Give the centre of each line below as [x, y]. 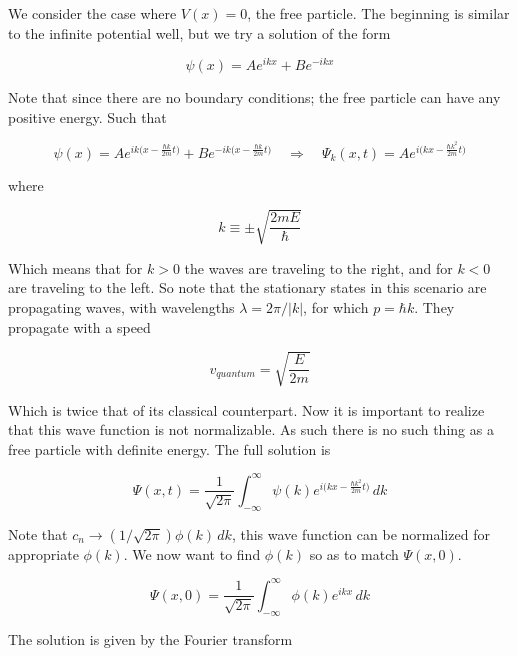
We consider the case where [92, 13]
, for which [336, 306]
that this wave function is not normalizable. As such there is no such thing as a [251, 429]
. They [434, 306]
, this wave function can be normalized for [360, 533]
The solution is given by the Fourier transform [150, 638]
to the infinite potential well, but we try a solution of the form [199, 32]
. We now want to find [192, 553]
